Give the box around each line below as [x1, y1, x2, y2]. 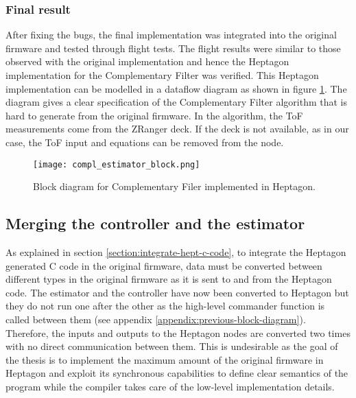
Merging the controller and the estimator [5, 213, 305, 234]
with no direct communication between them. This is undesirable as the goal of [5, 339, 338, 353]
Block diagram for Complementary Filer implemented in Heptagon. [33, 179, 316, 194]
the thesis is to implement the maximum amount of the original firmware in [5, 352, 324, 366]
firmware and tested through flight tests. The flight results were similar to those [5, 40, 341, 55]
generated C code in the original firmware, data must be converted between [5, 258, 322, 272]
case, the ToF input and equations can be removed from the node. [5, 134, 284, 149]
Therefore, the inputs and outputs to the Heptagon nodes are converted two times [5, 325, 351, 340]
